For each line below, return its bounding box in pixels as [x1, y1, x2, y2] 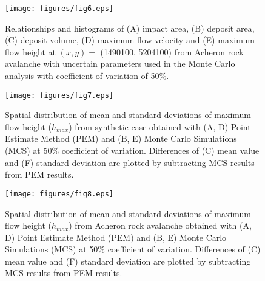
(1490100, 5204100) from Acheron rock [100, 45, 244, 58]
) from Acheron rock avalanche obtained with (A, [69, 219, 252, 232]
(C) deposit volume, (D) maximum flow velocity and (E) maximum [5, 33, 255, 46]
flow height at [5, 45, 56, 58]
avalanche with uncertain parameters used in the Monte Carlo [5, 57, 235, 70]
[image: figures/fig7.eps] [5, 91, 113, 100]
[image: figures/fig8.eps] [5, 189, 113, 198]
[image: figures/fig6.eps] [5, 4, 113, 13]
